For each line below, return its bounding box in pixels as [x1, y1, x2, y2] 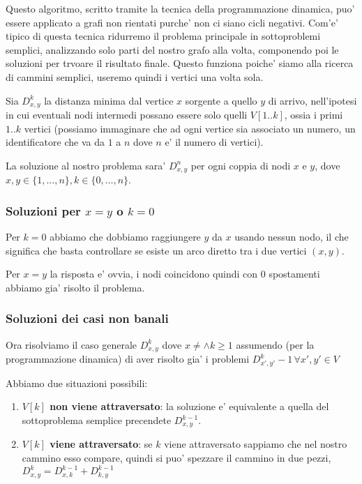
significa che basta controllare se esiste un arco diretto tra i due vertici [6, 243, 307, 257]
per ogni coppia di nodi [190, 158, 291, 172]
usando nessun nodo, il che [234, 229, 349, 244]
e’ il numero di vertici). [165, 135, 264, 149]
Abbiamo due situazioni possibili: [6, 375, 148, 390]
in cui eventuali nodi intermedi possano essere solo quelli [6, 107, 248, 122]
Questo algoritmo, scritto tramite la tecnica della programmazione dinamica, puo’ [6, 1, 355, 15]
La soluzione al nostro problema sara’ [6, 158, 166, 172]
